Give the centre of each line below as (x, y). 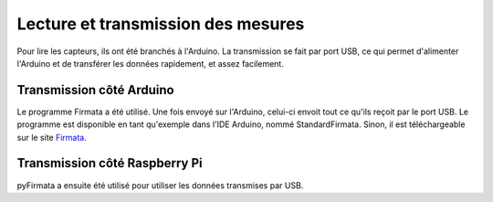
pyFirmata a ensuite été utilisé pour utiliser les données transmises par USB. (160, 185)
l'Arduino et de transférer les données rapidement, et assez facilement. (151, 63)
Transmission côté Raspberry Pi (110, 163)
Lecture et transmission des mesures (161, 24)
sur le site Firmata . (52, 137)
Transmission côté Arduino (95, 90)
